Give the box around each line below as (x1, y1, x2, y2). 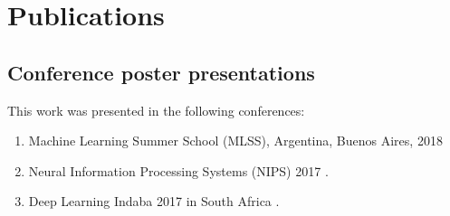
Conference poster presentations (7, 58, 315, 86)
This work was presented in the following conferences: (7, 100, 305, 119)
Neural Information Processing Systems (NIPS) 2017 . (28, 161, 329, 180)
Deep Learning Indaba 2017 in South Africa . (28, 192, 280, 211)
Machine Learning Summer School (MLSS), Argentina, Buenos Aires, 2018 (28, 131, 443, 150)
